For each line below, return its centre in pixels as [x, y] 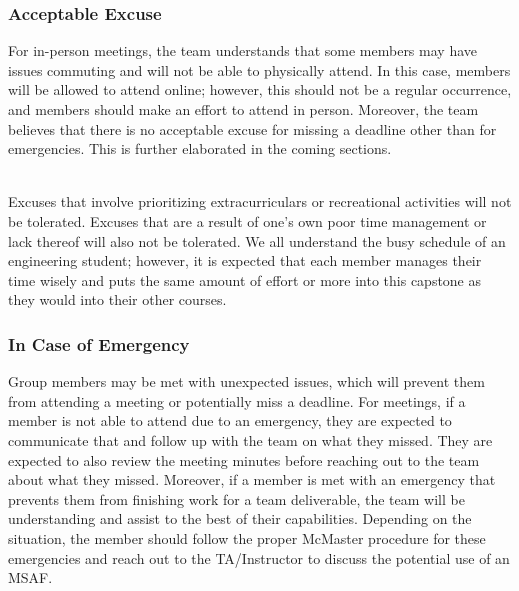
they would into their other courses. [117, 299]
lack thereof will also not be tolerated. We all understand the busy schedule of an [257, 240]
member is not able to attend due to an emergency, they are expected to [230, 420]
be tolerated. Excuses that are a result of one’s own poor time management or [247, 220]
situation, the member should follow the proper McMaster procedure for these [247, 537]
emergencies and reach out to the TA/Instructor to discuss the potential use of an [259, 557]
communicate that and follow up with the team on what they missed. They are [250, 439]
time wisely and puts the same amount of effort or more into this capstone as [245, 279]
